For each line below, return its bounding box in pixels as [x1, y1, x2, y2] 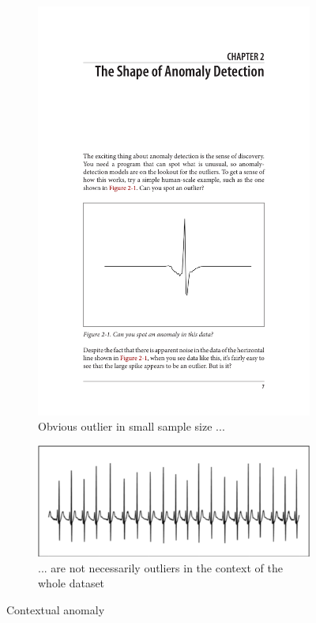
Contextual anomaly [6, 601, 105, 617]
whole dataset [38, 575, 105, 591]
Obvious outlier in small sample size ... [38, 418, 225, 435]
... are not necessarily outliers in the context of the [38, 559, 283, 576]
